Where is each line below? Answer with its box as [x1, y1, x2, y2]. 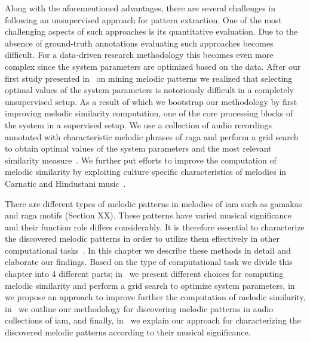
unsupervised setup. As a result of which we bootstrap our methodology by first [5, 95, 297, 107]
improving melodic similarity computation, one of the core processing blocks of [5, 107, 293, 119]
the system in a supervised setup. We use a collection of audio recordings [5, 118, 272, 131]
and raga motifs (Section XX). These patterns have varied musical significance [5, 209, 291, 221]
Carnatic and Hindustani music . [5, 177, 126, 189]
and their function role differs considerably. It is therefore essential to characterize [5, 220, 305, 233]
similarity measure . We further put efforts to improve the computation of [5, 153, 277, 166]
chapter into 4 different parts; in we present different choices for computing [5, 267, 284, 280]
